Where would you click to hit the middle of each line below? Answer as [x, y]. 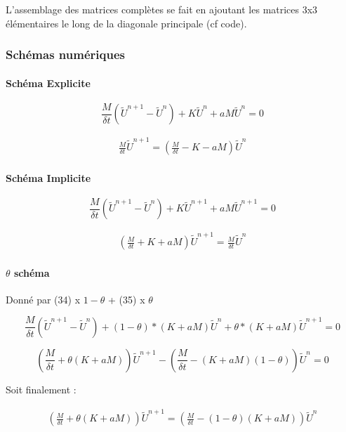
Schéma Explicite [48, 83]
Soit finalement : [41, 389]
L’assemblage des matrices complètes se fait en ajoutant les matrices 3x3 [162, 9]
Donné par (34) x [43, 299]
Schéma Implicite [48, 177]
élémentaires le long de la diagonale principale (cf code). [126, 23]
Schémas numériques [65, 54]
